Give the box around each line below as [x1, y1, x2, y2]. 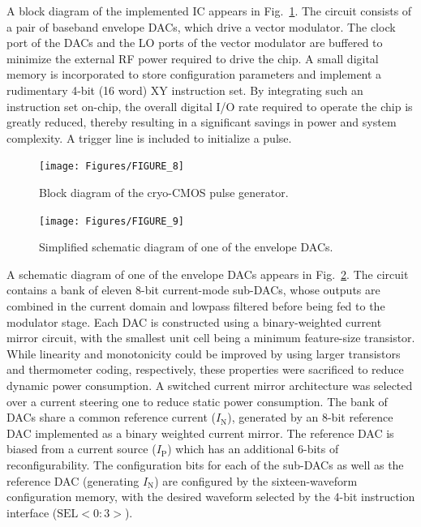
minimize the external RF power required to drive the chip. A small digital [6, 49, 379, 66]
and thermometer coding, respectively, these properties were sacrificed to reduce [6, 361, 404, 378]
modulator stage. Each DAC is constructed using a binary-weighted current [6, 313, 382, 330]
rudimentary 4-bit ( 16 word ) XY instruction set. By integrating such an [6, 81, 363, 98]
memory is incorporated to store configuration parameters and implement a [6, 66, 382, 83]
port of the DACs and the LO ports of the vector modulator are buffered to [6, 34, 383, 51]
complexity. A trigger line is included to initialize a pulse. [6, 129, 292, 146]
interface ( [6, 503, 58, 521]
